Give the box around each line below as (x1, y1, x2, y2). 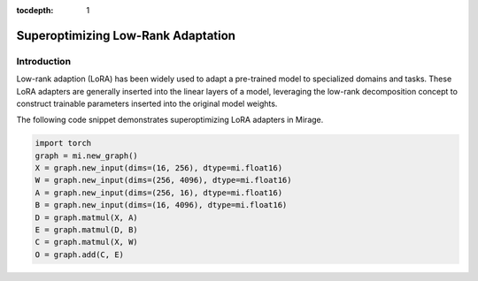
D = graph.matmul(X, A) (35, 212, 139, 223)
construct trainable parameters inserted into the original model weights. (16, 98, 278, 109)
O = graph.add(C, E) (35, 249, 124, 260)
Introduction (16, 55, 71, 67)
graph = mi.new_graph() (35, 150, 139, 161)
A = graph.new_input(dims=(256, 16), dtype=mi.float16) (35, 187, 283, 198)
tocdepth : (16, 5, 54, 15)
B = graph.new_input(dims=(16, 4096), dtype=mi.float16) (35, 200, 288, 210)
